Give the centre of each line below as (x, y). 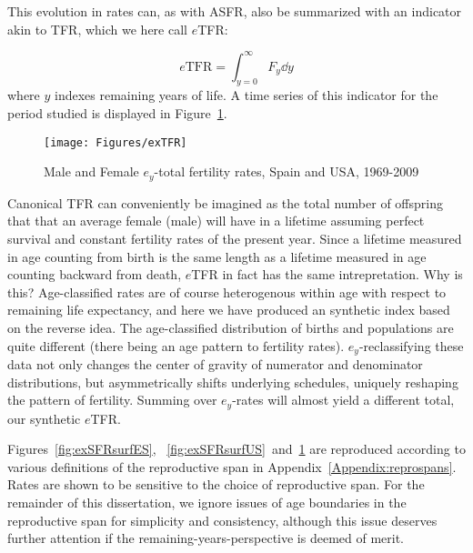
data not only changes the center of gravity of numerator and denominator (215, 363)
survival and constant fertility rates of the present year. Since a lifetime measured (235, 238)
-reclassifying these (411, 345)
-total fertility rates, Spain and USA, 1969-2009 (287, 171)
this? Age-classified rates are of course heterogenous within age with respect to (227, 292)
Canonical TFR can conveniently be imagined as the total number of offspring (225, 202)
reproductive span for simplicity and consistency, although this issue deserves (222, 520)
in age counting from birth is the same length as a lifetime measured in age (217, 256)
